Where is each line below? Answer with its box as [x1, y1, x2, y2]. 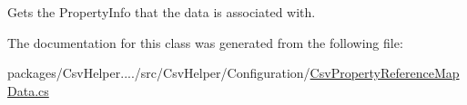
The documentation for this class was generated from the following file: [7, 33, 403, 52]
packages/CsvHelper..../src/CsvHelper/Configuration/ [7, 63, 310, 82]
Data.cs [7, 81, 49, 100]
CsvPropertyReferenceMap [310, 63, 460, 82]
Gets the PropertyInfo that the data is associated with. [7, 3, 316, 21]
